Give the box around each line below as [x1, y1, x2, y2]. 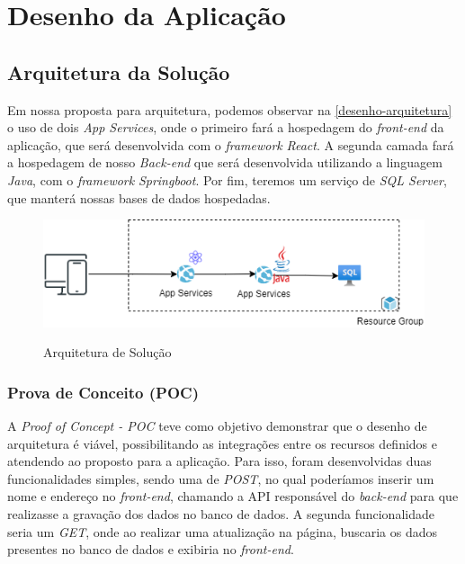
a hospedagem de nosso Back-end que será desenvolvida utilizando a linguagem [7, 153, 443, 172]
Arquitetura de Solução [43, 343, 172, 362]
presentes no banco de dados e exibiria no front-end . [7, 540, 294, 559]
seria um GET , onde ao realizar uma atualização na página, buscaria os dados [7, 522, 438, 541]
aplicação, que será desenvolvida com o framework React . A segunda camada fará [7, 135, 454, 154]
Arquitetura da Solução [7, 58, 230, 85]
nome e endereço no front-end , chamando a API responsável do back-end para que [7, 487, 459, 506]
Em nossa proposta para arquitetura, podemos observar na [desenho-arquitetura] [7, 100, 452, 119]
